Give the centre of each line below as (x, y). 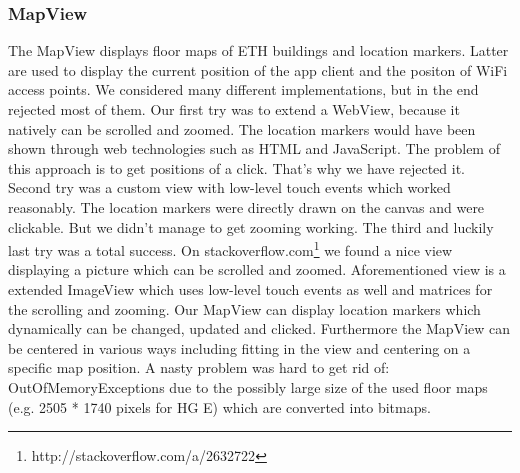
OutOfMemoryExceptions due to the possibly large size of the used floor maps (248, 386)
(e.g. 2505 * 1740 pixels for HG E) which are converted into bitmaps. (219, 406)
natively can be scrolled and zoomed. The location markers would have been (242, 128)
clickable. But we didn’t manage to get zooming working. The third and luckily (251, 226)
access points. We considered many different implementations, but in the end (243, 89)
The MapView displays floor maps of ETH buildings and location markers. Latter (258, 50)
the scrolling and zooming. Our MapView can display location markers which (244, 308)
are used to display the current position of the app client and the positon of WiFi (258, 69)
